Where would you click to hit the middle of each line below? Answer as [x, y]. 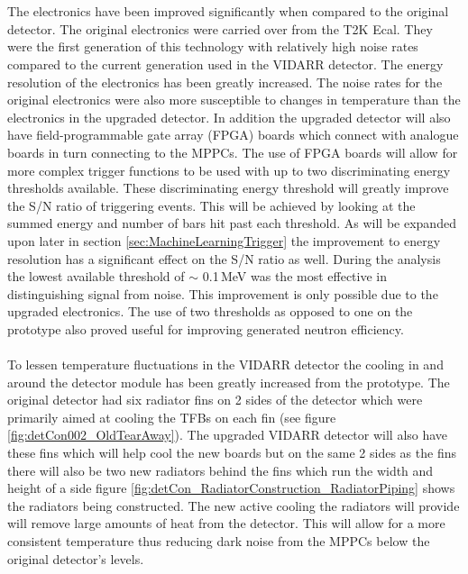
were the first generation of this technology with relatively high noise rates [213, 46]
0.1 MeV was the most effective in [295, 276]
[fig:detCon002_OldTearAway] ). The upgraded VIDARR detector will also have [228, 435]
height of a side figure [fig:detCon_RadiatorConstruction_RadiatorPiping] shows [231, 488]
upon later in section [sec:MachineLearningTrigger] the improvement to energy [224, 240]
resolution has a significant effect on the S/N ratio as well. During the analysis [224, 258]
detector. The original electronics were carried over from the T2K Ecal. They [220, 28]
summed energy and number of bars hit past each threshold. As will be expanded [232, 223]
